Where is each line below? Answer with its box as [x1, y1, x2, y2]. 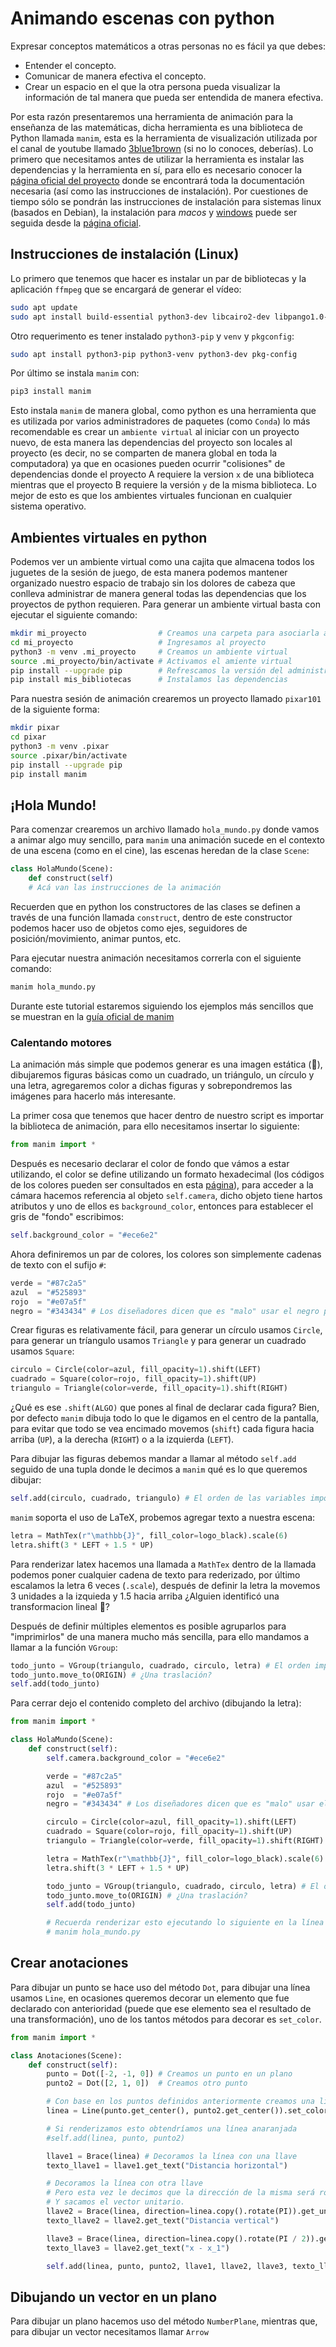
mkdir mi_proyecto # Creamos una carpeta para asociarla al [10, 628, 333, 639]
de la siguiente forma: [10, 703, 100, 716]
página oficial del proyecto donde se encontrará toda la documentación [10, 174, 305, 186]
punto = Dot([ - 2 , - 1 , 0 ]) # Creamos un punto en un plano [46, 2069, 293, 2079]
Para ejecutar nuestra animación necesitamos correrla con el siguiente [10, 952, 302, 964]
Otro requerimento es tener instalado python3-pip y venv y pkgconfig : [10, 330, 295, 342]
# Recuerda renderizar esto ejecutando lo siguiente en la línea [46, 1918, 325, 1928]
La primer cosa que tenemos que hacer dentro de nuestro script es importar [10, 1110, 325, 1122]
